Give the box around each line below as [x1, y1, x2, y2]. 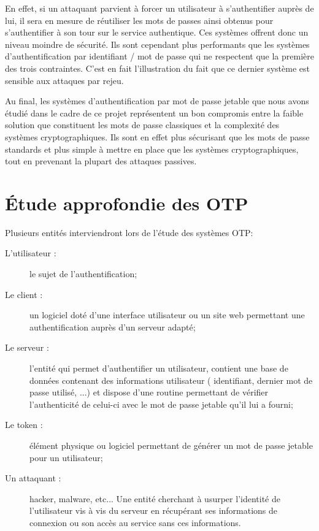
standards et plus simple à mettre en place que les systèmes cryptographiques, [5, 142, 299, 155]
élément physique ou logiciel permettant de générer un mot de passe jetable [29, 438, 313, 451]
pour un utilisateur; [29, 451, 103, 464]
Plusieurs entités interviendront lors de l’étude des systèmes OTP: [5, 226, 253, 239]
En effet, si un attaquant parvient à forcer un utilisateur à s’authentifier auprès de [5, 2, 314, 14]
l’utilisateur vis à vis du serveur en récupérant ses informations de [29, 504, 278, 517]
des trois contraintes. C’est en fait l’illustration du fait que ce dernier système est [5, 61, 310, 74]
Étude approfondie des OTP [5, 190, 248, 215]
